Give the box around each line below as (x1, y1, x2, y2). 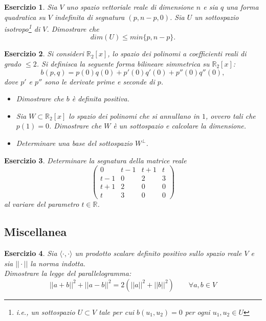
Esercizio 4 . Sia (4, 248, 57, 259)
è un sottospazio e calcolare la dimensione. (113, 120, 247, 131)
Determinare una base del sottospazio (16, 138, 132, 148)
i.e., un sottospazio (16, 306, 75, 317)
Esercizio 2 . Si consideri (4, 48, 84, 59)
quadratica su (4, 11, 46, 22)
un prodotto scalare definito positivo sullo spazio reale (75, 248, 242, 259)
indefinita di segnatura (54, 11, 125, 22)
